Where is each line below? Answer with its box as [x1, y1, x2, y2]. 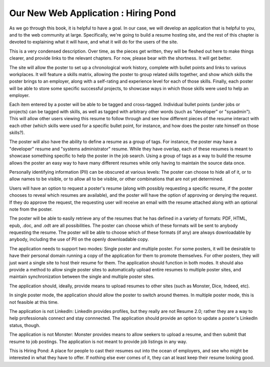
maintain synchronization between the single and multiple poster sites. [9, 273, 155, 280]
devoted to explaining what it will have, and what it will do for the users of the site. [9, 39, 178, 45]
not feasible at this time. [9, 299, 59, 305]
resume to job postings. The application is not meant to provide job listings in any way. [9, 338, 187, 344]
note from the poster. [9, 206, 53, 212]
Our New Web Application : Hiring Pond [9, 8, 176, 19]
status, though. [9, 322, 40, 328]
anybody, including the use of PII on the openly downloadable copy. [9, 236, 149, 242]
